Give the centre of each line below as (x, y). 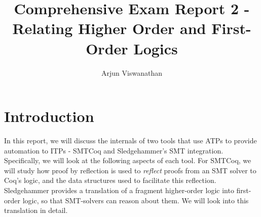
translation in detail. (36, 210)
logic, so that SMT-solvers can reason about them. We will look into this (136, 200)
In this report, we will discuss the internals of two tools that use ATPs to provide (130, 141)
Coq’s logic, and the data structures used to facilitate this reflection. (110, 180)
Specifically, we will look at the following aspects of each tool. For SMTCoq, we (128, 160)
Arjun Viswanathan (132, 72)
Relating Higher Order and (109, 28)
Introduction (49, 116)
